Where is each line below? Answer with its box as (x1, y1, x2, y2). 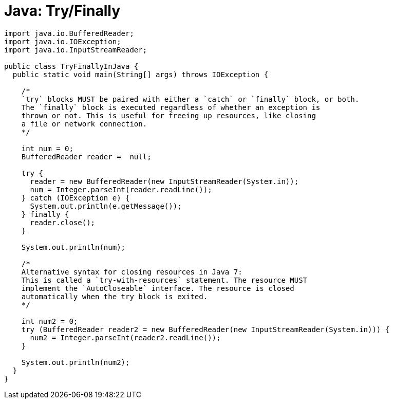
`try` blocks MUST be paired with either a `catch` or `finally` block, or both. (21, 95, 360, 103)
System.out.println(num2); (21, 358, 130, 367)
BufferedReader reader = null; (21, 152, 152, 161)
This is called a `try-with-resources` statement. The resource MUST (21, 276, 308, 284)
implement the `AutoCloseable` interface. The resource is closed (21, 284, 294, 292)
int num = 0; (21, 144, 73, 153)
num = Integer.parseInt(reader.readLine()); (30, 185, 212, 194)
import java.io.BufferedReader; (4, 29, 134, 38)
